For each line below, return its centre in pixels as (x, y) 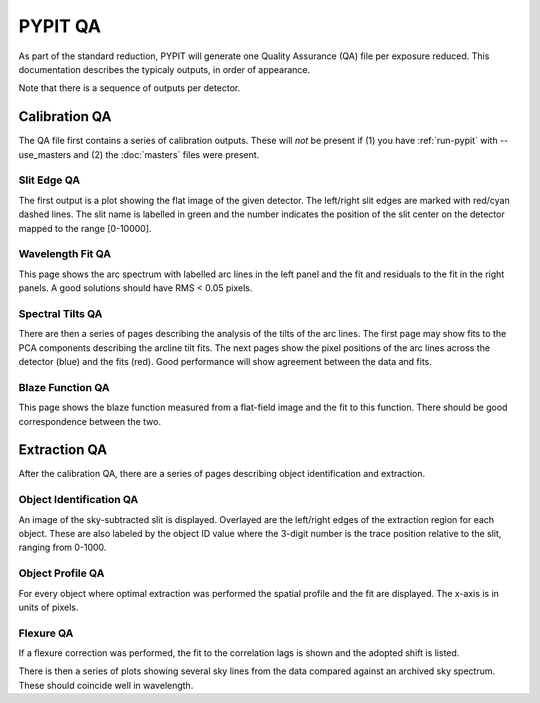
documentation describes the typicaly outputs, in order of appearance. (164, 69)
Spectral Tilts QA (60, 313)
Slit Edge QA (49, 180)
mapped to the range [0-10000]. (85, 228)
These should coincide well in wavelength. (106, 685)
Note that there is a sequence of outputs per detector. (129, 88)
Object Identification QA (78, 500)
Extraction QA (63, 450)
